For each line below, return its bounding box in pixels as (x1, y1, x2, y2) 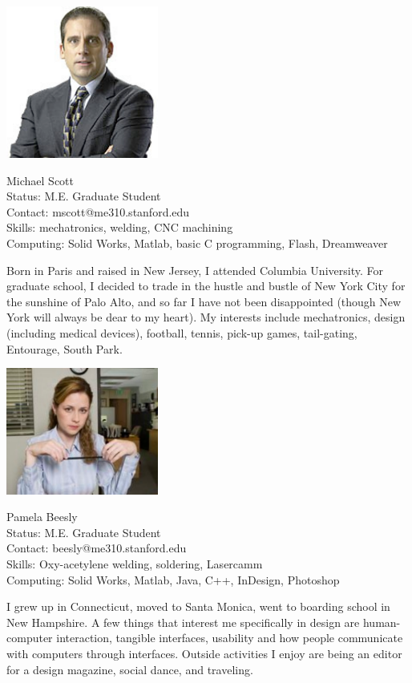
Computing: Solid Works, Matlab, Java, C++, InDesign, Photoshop (6, 571, 340, 588)
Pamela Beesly (6, 508, 78, 525)
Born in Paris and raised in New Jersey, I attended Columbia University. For (6, 261, 383, 278)
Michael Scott (6, 172, 74, 188)
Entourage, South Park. (6, 340, 123, 357)
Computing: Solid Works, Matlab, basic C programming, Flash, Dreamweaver (6, 234, 388, 251)
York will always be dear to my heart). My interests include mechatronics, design (6, 309, 406, 325)
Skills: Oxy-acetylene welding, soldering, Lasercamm (6, 555, 263, 572)
